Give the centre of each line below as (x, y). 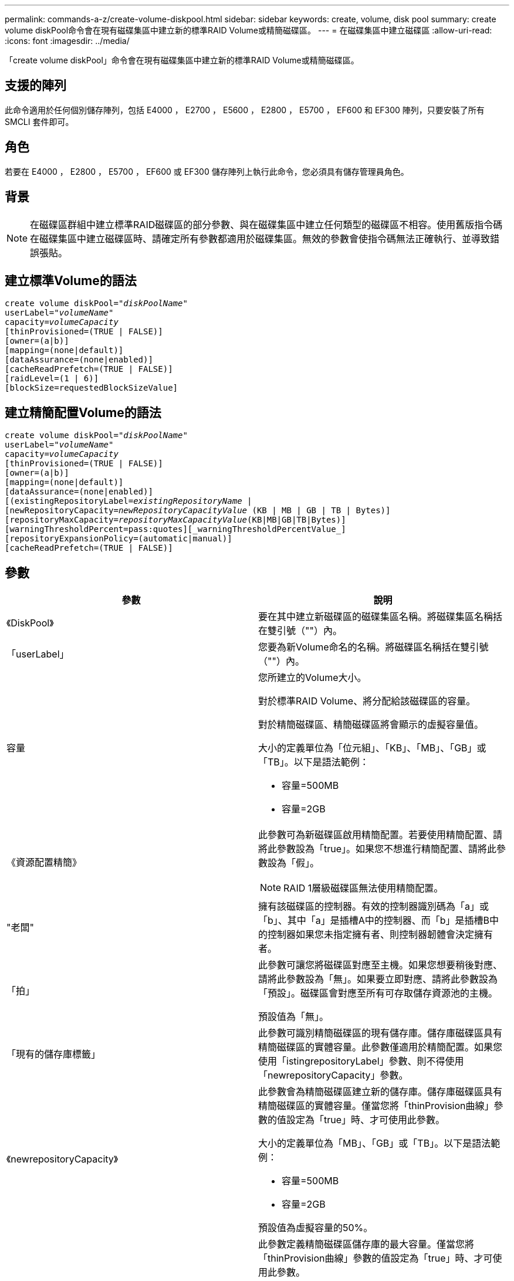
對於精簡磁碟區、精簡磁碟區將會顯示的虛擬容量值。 (371, 725)
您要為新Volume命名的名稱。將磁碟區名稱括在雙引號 (373, 647)
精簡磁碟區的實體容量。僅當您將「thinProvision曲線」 (376, 1106)
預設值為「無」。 (294, 1017)
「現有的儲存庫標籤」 (54, 1054)
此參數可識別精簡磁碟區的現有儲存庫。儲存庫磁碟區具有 (381, 1033)
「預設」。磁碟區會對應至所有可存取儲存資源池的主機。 (378, 993)
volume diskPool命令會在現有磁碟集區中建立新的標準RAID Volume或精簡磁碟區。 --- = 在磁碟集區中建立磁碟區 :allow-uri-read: (248, 30)
